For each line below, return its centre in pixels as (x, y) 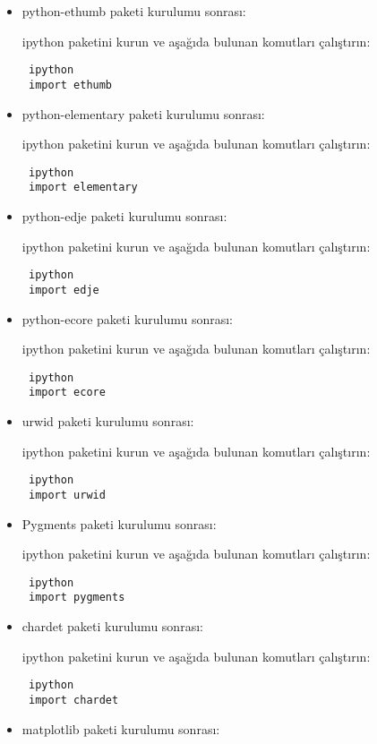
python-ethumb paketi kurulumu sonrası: (134, 11)
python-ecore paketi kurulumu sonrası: (127, 318)
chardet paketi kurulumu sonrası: (112, 626)
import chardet (73, 700)
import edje (64, 290)
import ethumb (70, 85)
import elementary (83, 188)
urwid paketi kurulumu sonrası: (108, 421)
